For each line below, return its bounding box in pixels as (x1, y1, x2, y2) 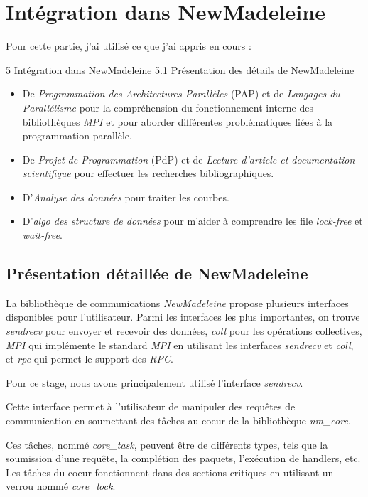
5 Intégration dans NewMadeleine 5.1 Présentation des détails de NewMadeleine (6, 62, 355, 77)
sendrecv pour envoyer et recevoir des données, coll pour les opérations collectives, (6, 324, 362, 338)
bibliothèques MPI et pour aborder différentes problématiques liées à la (22, 114, 333, 129)
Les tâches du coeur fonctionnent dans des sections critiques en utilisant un (6, 464, 334, 479)
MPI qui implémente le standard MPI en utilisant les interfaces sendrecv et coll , (6, 337, 354, 352)
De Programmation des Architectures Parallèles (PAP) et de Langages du (22, 86, 340, 101)
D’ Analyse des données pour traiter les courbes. (22, 189, 229, 204)
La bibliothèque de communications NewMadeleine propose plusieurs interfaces (6, 295, 349, 310)
